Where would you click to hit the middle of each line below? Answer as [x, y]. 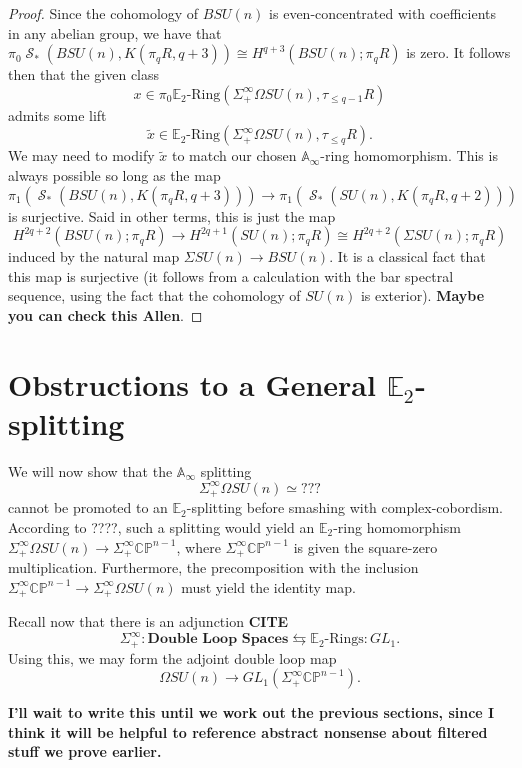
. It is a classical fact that [407, 256]
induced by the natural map [94, 256]
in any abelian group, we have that [115, 32]
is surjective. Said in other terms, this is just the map [172, 215]
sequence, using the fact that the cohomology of [154, 295]
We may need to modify [81, 155]
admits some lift [57, 114]
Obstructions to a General [192, 383]
